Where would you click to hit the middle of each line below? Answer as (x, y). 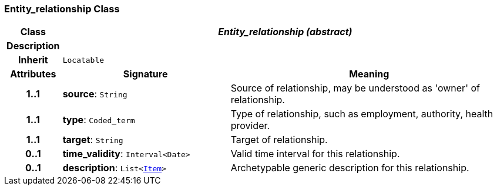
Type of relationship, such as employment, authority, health (362, 114)
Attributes (33, 74)
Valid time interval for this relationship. (315, 154)
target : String (93, 140)
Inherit (33, 60)
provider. (250, 126)
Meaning (369, 74)
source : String (95, 94)
